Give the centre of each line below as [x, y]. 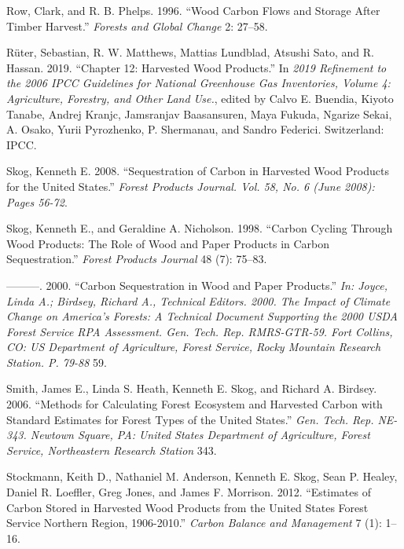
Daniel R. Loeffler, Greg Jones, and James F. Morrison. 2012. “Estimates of [189, 492]
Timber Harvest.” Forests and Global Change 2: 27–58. [137, 26]
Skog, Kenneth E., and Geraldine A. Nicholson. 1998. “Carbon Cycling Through [200, 228]
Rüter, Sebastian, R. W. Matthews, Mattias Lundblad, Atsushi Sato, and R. [190, 52]
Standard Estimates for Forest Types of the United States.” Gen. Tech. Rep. [190, 419]
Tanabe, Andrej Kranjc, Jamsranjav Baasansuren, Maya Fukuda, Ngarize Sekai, [199, 113]
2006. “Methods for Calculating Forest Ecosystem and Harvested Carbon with [195, 404]
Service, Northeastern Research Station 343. [112, 450]
